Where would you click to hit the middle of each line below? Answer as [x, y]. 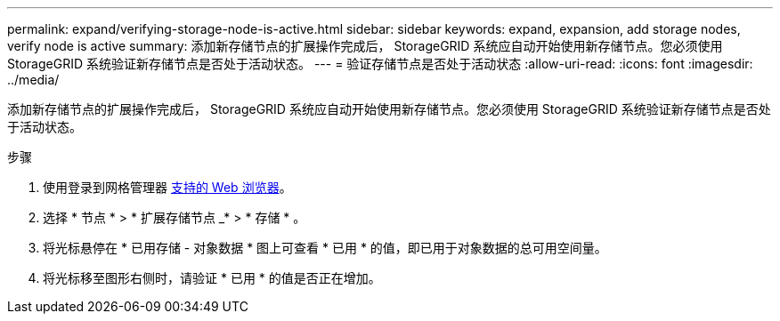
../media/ [33, 80]
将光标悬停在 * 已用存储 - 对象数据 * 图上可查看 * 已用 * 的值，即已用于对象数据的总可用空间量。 [325, 248]
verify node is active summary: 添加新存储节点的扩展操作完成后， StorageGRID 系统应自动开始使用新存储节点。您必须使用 [365, 46]
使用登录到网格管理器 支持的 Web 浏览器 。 [167, 187]
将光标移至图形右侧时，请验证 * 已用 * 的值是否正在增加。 [212, 278]
